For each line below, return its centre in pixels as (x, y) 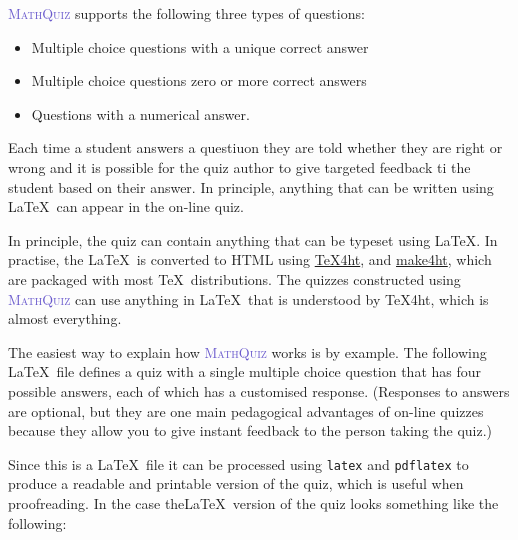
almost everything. (65, 318)
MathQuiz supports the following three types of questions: (186, 13)
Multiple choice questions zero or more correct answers (199, 80)
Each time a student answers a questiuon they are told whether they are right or (255, 147)
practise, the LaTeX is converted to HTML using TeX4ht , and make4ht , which (250, 259)
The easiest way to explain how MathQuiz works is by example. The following (247, 351)
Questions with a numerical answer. (140, 113)
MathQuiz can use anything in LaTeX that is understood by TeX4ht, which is (248, 298)
